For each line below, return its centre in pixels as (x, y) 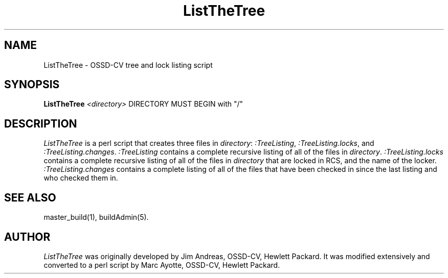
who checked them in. (81, 178)
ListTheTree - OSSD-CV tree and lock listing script (128, 65)
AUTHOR (27, 237)
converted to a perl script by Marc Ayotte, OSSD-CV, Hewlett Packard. (162, 265)
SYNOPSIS (32, 85)
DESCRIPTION (41, 123)
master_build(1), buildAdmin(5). (96, 217)
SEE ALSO (30, 197)
